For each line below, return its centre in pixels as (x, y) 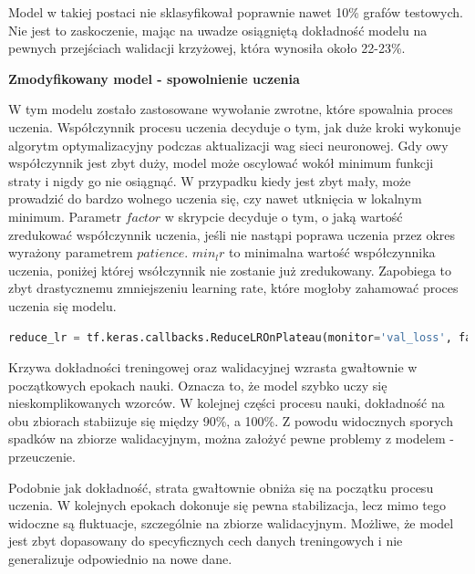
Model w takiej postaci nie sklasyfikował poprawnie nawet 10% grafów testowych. (236, 12)
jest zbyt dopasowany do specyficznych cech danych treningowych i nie (206, 541)
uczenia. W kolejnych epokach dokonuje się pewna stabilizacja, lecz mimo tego (227, 505)
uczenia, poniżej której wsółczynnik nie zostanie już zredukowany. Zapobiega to (230, 270)
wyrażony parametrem (71, 252)
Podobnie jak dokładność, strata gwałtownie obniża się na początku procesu (221, 487)
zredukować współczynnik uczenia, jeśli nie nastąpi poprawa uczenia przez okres (232, 234)
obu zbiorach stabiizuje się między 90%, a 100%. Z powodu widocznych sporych (231, 420)
